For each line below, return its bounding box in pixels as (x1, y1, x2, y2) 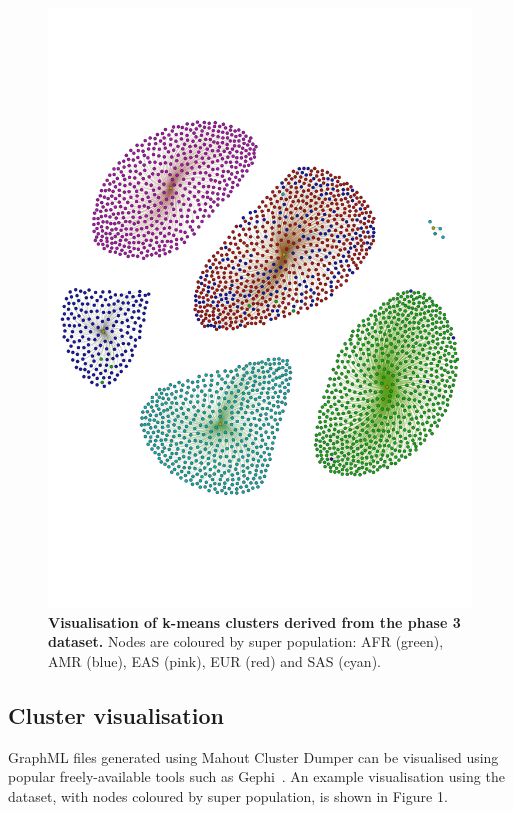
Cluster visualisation (8, 699, 224, 730)
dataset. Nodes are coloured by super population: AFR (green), (48, 631, 444, 652)
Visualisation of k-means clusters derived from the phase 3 (48, 611, 461, 632)
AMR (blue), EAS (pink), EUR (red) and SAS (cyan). (48, 650, 381, 671)
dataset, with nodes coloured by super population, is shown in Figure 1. (8, 785, 448, 806)
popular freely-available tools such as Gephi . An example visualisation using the (8, 766, 505, 787)
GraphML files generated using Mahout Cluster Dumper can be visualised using (8, 746, 499, 767)
